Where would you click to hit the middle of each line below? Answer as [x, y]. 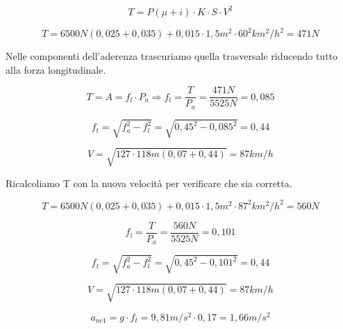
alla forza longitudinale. [56, 69]
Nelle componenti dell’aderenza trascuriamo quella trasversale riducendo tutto [172, 56]
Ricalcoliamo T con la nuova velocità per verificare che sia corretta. [149, 183]
